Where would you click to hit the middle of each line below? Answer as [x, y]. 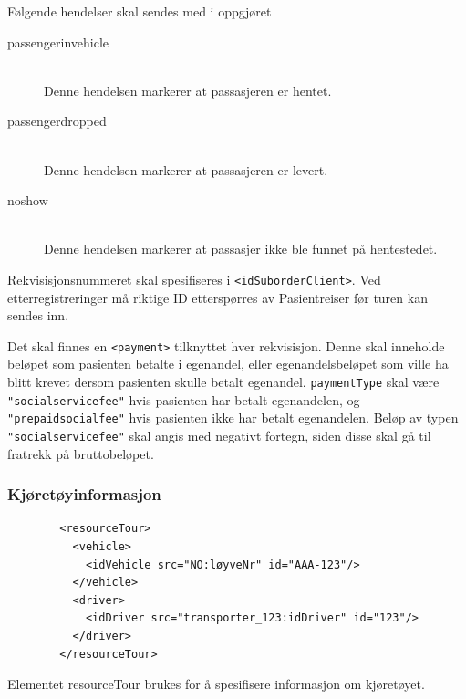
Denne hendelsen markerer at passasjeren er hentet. [188, 90]
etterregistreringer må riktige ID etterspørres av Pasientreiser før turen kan [217, 297]
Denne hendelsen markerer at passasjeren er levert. [186, 169]
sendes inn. [38, 315]
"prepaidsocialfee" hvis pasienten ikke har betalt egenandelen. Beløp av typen [233, 417]
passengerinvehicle [58, 42]
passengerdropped [57, 121]
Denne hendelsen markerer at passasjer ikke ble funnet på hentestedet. [241, 249]
